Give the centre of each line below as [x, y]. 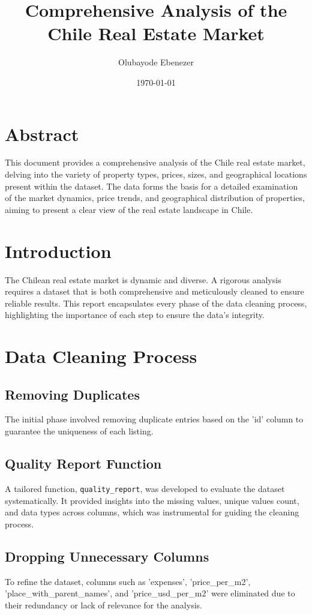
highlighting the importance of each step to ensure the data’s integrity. [135, 315]
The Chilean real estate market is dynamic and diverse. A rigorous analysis [143, 279]
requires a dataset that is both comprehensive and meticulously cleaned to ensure [154, 291]
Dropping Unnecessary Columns [107, 556]
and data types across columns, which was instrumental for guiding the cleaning [152, 512]
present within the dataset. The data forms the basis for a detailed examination [151, 186]
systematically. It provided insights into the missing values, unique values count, [152, 500]
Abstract [42, 133]
